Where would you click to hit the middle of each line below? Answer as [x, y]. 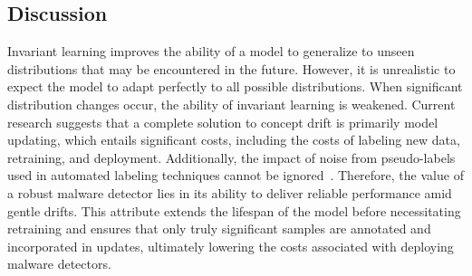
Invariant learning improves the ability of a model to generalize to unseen [211, 51]
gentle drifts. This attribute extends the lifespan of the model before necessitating [234, 210]
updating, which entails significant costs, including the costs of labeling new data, [234, 140]
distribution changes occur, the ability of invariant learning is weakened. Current [231, 104]
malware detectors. [59, 264]
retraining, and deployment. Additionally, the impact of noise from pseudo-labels [231, 157]
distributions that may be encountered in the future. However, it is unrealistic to [231, 68]
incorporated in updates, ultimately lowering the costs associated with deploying [231, 246]
